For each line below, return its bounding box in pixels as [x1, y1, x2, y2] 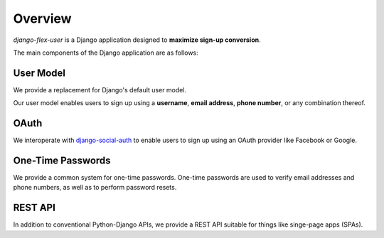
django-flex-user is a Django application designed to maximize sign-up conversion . [13, 36, 261, 44]
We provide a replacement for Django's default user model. [13, 85, 187, 94]
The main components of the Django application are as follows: [13, 48, 198, 57]
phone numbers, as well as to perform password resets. [13, 183, 177, 192]
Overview [13, 11, 72, 26]
